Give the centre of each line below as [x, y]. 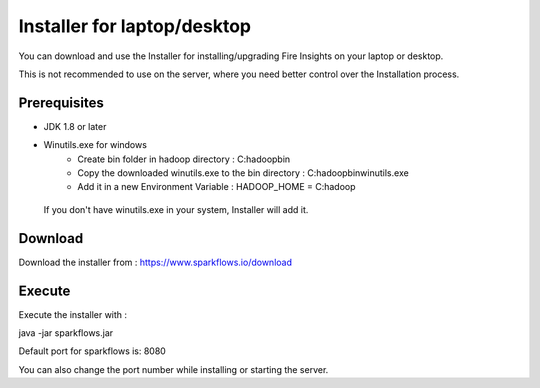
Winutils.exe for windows [95, 145]
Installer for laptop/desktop [135, 26]
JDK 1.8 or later [75, 126]
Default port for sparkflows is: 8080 [92, 351]
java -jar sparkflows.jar [66, 333]
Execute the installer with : [73, 314]
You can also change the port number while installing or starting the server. [173, 369]
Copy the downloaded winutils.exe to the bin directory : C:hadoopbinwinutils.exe [243, 173]
